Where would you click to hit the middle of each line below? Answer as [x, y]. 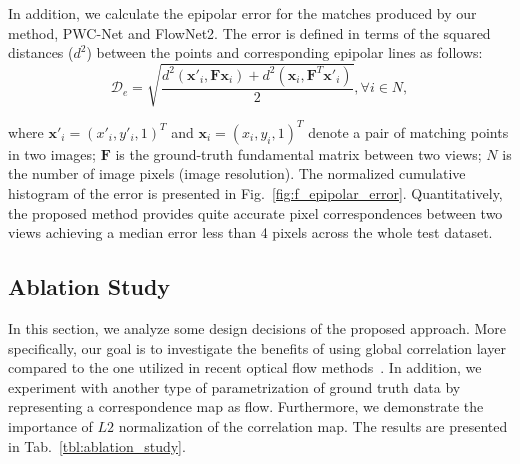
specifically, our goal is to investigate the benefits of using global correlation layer [257, 347]
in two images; [52, 153]
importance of [50, 425]
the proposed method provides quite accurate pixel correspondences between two [255, 212]
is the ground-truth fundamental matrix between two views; [298, 153]
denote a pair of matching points [408, 131]
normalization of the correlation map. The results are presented [313, 425]
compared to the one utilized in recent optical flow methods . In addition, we [245, 367]
